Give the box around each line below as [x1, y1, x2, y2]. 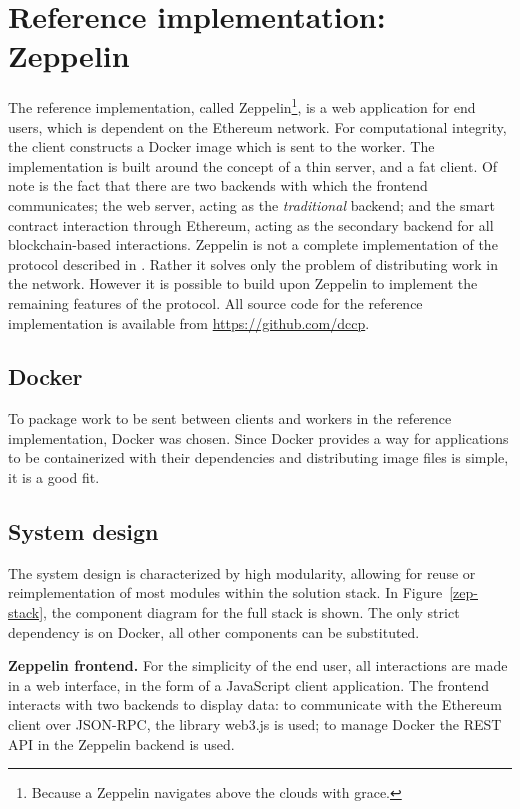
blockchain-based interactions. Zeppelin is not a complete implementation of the [8, 234, 498, 255]
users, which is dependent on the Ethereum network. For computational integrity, [8, 116, 507, 137]
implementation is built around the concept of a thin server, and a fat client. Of [8, 155, 498, 176]
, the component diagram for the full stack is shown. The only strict [43, 602, 460, 623]
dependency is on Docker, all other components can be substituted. [8, 621, 420, 642]
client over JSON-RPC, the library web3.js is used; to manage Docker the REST [8, 714, 502, 735]
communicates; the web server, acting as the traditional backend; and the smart [8, 194, 496, 215]
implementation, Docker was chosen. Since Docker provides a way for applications [8, 427, 509, 448]
